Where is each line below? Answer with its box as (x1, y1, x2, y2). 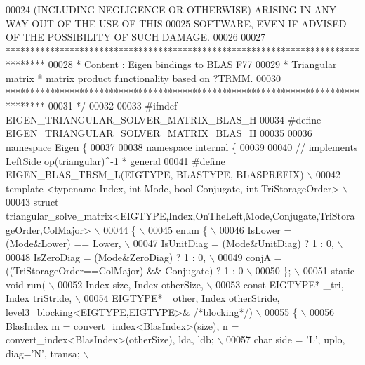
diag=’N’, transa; (6, 345, 80, 360)
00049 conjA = (218, 249, 282, 264)
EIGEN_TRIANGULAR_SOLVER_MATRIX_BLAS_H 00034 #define (6, 112, 321, 126)
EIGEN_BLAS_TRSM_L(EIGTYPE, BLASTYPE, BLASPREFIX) (6, 167, 304, 182)
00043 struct (6, 194, 59, 209)
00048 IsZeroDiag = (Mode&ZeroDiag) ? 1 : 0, (6, 249, 206, 264)
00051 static (303, 263, 354, 278)
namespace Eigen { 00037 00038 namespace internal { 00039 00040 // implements (6, 139, 358, 154)
